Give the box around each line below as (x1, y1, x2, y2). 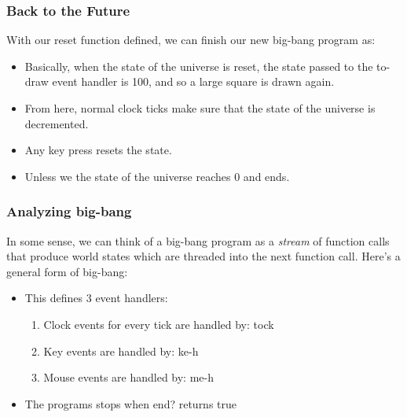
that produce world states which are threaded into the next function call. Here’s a (6, 248, 401, 264)
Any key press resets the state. (24, 142, 172, 158)
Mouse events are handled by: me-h (43, 369, 214, 386)
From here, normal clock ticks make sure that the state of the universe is (24, 100, 376, 116)
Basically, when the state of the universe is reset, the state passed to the (24, 57, 373, 74)
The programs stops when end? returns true (24, 395, 237, 411)
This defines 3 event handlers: (24, 290, 168, 306)
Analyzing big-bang (6, 201, 132, 221)
